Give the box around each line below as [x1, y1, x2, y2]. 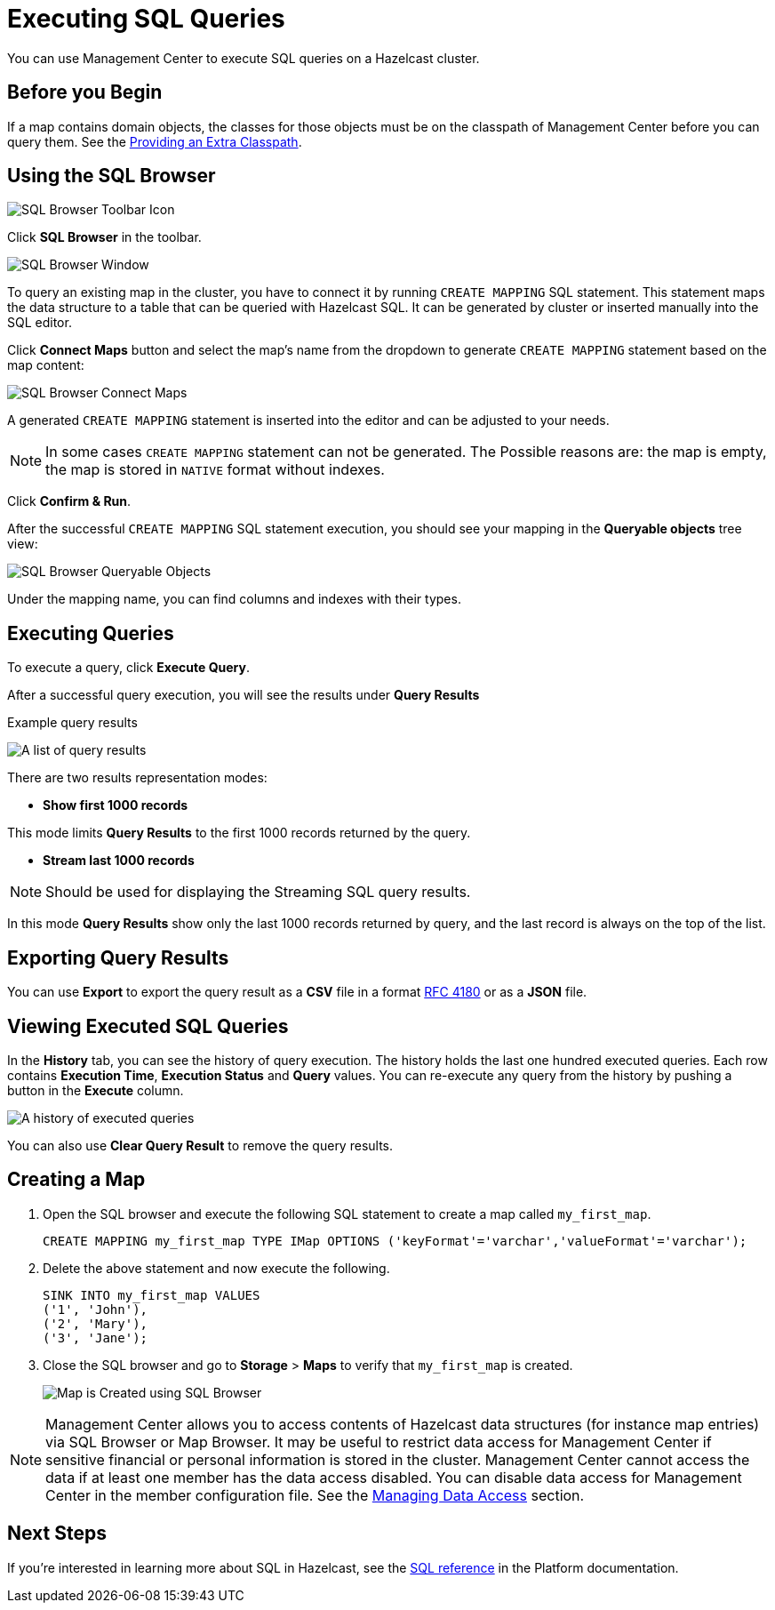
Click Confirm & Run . [7, 493, 132, 509]
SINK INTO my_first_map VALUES [43, 1287, 260, 1302]
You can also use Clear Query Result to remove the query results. [7, 1137, 394, 1153]
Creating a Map [7, 1168, 146, 1191]
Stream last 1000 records [43, 853, 195, 869]
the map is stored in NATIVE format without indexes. [45, 461, 385, 479]
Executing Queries [7, 621, 174, 645]
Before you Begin [7, 81, 163, 104]
